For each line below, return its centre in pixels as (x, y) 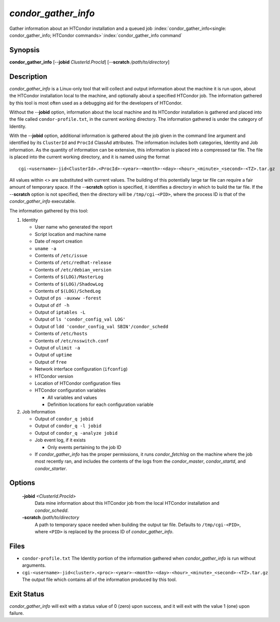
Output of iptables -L (60, 313)
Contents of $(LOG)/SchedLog (68, 291)
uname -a (46, 248)
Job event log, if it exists (60, 440)
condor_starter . (51, 468)
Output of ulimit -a (58, 348)
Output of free (51, 362)
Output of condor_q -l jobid (68, 426)
